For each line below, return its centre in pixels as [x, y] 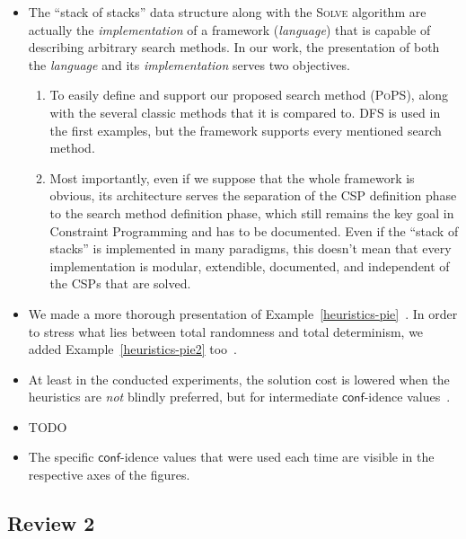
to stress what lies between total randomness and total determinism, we [226, 331]
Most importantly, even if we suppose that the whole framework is [232, 177]
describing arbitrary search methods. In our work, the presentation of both [234, 47]
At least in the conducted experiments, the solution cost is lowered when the [239, 379]
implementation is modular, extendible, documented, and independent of [250, 265]
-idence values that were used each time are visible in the [277, 457]
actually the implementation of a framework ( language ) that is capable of [229, 29]
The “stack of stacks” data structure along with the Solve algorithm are [227, 12]
